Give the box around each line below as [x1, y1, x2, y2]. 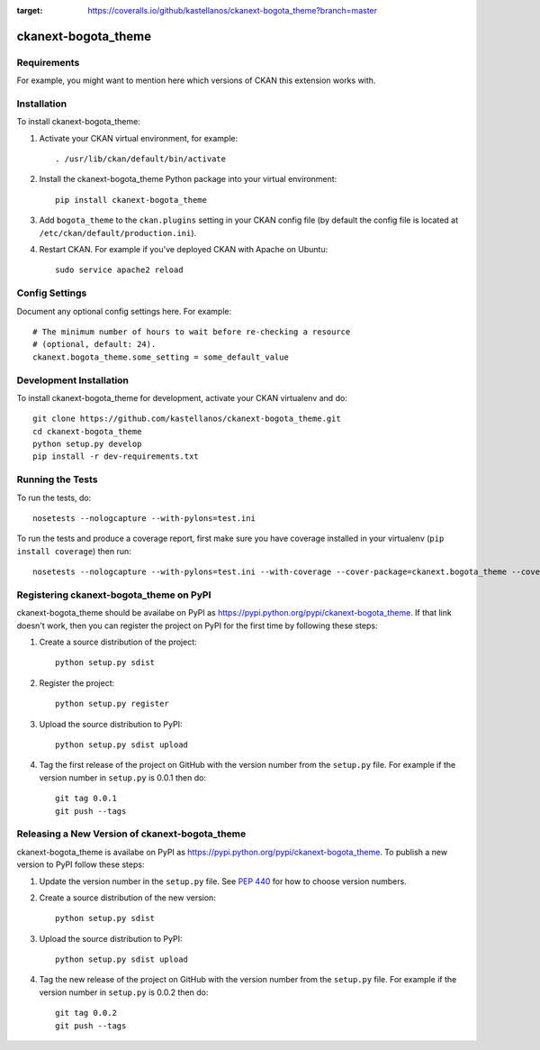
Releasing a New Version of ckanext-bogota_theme [16, 827, 247, 840]
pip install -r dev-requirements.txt [32, 452, 200, 461]
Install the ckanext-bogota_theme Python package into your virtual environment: [39, 174, 337, 185]
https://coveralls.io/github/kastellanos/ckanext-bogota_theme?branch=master [87, 5, 378, 15]
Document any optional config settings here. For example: [16, 306, 232, 316]
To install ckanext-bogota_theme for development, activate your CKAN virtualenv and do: [16, 392, 348, 403]
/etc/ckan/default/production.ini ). [39, 227, 197, 238]
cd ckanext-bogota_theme [32, 426, 142, 436]
